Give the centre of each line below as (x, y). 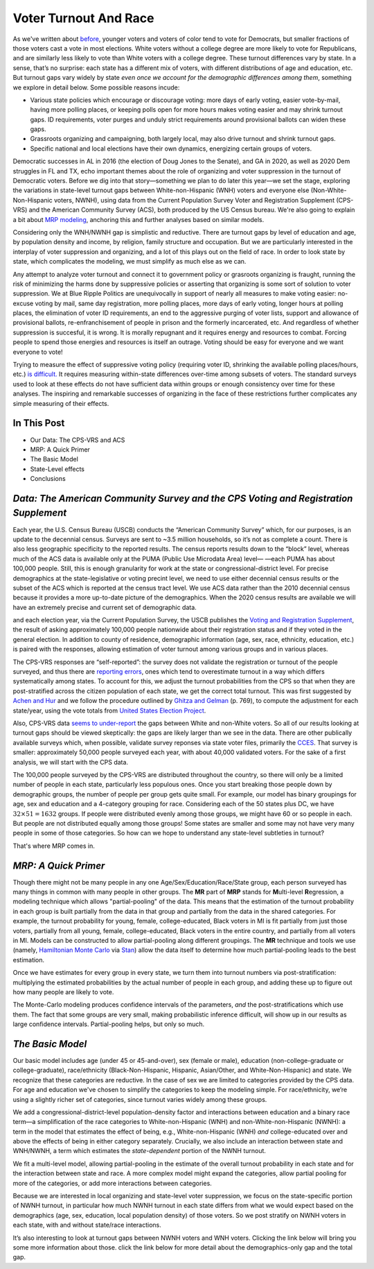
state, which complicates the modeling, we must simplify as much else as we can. (130, 262)
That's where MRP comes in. (54, 846)
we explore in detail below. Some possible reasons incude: (96, 87)
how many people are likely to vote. (63, 991)
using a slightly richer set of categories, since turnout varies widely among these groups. (140, 1099)
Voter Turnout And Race (83, 18)
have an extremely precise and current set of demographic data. (105, 607)
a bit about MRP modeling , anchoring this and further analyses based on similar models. (139, 219)
